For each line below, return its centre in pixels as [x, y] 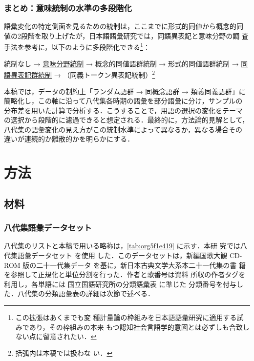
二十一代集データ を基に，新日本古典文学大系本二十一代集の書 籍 [141, 265]
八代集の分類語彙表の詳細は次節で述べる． [86, 293]
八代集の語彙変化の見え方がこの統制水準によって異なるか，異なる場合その [123, 129]
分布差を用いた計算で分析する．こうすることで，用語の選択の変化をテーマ [124, 110]
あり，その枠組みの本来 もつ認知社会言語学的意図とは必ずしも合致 [136, 327]
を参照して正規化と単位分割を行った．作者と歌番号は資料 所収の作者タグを [125, 274]
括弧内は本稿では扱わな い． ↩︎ [64, 352]
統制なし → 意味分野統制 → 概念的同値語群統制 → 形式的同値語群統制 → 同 [126, 63]
